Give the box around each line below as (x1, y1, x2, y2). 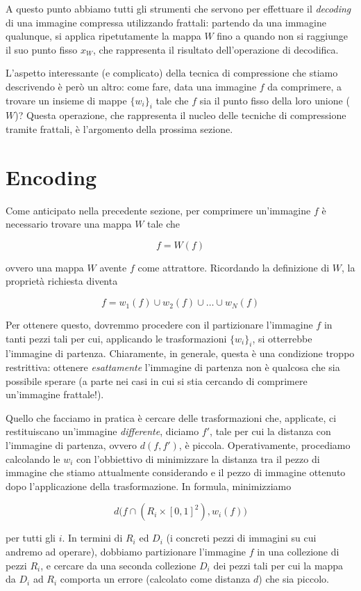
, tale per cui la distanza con (210, 424, 331, 439)
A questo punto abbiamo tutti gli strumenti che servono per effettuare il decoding (6, 1, 351, 15)
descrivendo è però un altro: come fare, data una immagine (6, 79, 257, 93)
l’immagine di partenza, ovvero (6, 438, 137, 452)
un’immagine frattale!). (6, 387, 104, 402)
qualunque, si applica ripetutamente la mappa (6, 29, 201, 43)
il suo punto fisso (6, 42, 78, 56)
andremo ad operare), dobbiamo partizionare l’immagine (6, 544, 246, 558)
